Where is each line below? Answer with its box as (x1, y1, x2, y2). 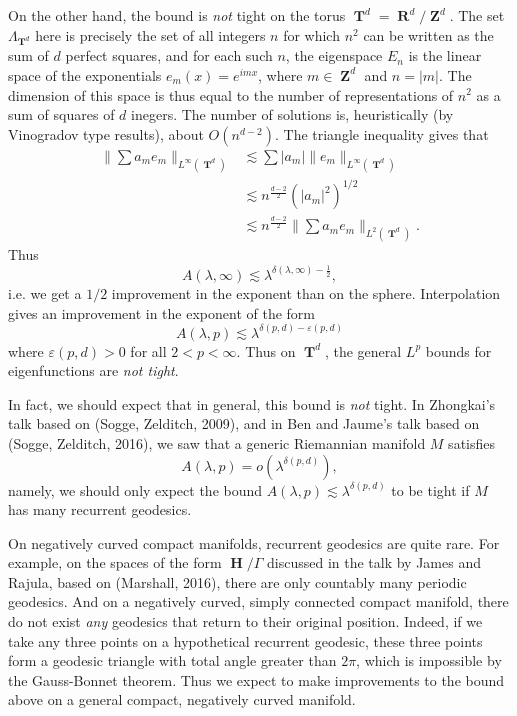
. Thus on (236, 340, 296, 361)
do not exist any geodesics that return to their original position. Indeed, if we (8, 611, 483, 632)
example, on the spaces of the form (8, 552, 222, 573)
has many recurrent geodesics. (8, 499, 192, 520)
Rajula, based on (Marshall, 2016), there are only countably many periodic (8, 571, 467, 592)
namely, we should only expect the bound (8, 479, 263, 500)
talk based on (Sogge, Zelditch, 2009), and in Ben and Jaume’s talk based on (8, 413, 480, 434)
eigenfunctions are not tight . (8, 360, 179, 381)
